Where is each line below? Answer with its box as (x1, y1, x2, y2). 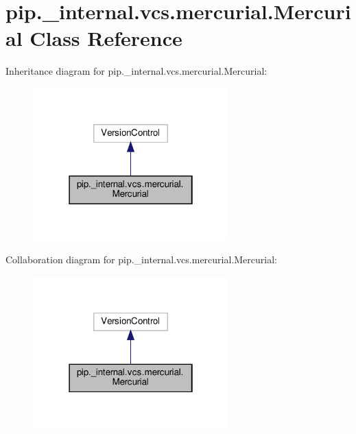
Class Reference (29, 24, 182, 52)
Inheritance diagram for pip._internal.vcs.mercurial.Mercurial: (5, 64, 268, 78)
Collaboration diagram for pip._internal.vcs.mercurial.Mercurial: (5, 252, 277, 267)
